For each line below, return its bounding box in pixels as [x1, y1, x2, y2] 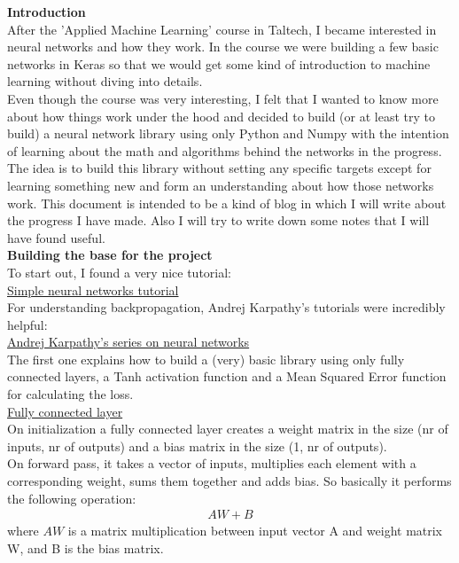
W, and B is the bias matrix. [7, 538, 164, 557]
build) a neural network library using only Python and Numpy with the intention [7, 124, 449, 143]
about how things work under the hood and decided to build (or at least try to [7, 106, 435, 125]
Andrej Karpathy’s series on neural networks [7, 332, 250, 351]
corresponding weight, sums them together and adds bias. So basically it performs [7, 472, 452, 490]
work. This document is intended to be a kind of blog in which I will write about [7, 193, 447, 212]
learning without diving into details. [7, 72, 203, 90]
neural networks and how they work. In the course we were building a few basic [7, 37, 439, 56]
